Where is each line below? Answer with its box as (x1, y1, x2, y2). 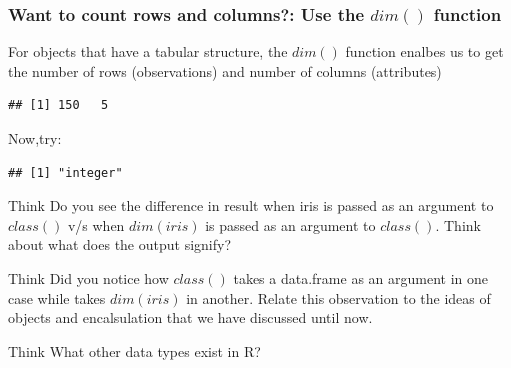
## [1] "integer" (8, 165, 123, 180)
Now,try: (8, 128, 62, 148)
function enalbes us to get (345, 41, 504, 62)
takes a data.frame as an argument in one (233, 267, 488, 288)
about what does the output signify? (8, 234, 232, 255)
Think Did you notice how (8, 267, 169, 288)
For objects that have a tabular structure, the (8, 41, 288, 62)
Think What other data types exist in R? (8, 340, 261, 361)
